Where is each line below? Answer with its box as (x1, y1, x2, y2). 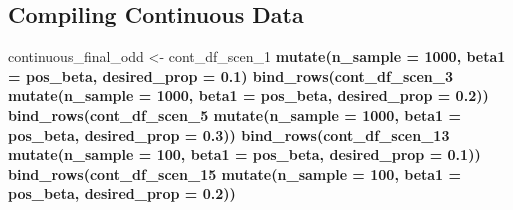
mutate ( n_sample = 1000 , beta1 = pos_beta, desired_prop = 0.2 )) (8, 85, 489, 106)
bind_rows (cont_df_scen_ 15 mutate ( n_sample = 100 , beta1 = (8, 163, 462, 184)
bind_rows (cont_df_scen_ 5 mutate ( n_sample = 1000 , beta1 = (8, 104, 462, 125)
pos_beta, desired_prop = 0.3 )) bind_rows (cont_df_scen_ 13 (8, 124, 450, 145)
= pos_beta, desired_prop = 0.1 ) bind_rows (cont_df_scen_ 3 (8, 65, 454, 86)
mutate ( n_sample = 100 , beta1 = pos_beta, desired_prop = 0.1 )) (8, 144, 481, 165)
